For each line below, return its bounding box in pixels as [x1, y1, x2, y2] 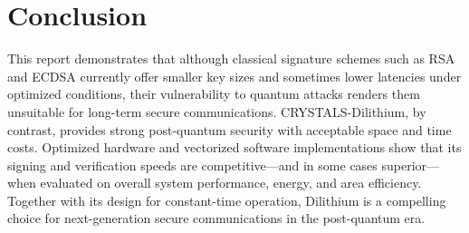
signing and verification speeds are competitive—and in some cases [7, 155, 378, 174]
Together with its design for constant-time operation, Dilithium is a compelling [7, 190, 446, 209]
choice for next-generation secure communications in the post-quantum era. [7, 209, 426, 228]
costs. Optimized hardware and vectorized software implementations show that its [7, 138, 462, 157]
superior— [381, 155, 440, 174]
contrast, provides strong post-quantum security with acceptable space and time [7, 120, 452, 139]
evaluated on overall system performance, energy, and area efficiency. [40, 173, 422, 192]
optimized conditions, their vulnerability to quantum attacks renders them [7, 84, 420, 103]
